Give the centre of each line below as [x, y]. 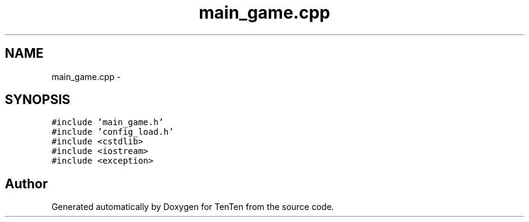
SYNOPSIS [38, 100]
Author [26, 183]
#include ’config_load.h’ [113, 132]
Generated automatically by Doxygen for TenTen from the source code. [193, 207]
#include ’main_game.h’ [107, 122]
